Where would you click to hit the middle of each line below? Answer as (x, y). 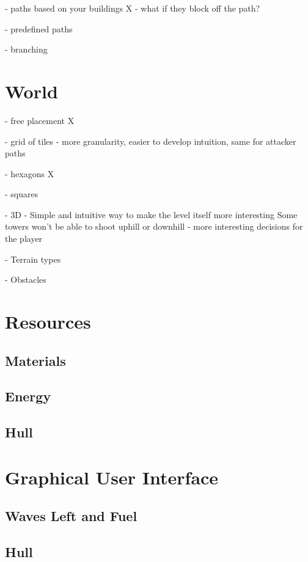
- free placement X (40, 120)
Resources (48, 322)
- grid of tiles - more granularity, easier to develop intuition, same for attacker (151, 141)
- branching (26, 49)
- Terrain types (33, 259)
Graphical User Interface (112, 477)
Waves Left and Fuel (71, 516)
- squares (22, 194)
